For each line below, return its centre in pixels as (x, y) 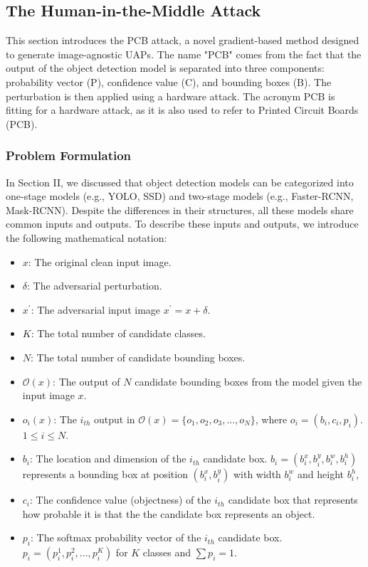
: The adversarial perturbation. (95, 286)
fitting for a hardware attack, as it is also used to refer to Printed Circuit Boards (182, 110)
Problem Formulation (69, 155)
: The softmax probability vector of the (116, 537)
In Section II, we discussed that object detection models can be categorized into (180, 182)
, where (271, 419)
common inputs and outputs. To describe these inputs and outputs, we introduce (182, 224)
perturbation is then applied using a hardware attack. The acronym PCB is (170, 96)
